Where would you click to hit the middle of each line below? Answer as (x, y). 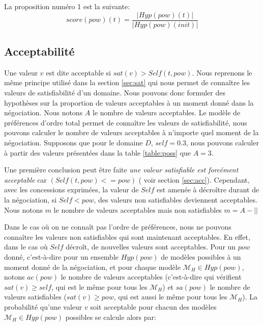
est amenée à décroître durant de (208, 190)
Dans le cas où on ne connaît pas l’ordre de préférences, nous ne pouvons (118, 227)
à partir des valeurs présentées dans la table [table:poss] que (98, 152)
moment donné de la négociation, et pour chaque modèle (92, 267)
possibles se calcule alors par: (111, 317)
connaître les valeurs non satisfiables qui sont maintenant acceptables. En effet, (127, 236)
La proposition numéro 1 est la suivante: (67, 6)
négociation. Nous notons (43, 112)
